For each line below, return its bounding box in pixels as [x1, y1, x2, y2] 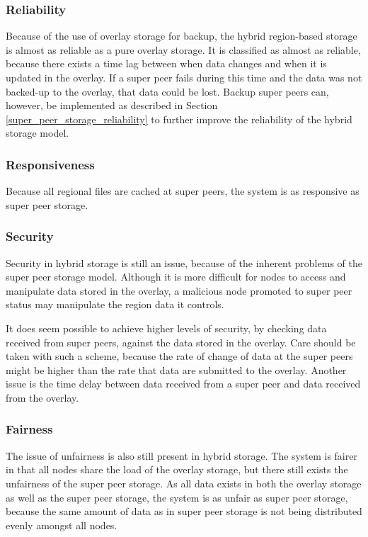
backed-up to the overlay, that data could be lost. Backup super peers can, [6, 84, 329, 98]
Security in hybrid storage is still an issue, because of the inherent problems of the [6, 255, 362, 270]
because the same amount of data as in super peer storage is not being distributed [6, 504, 362, 519]
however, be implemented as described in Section [6, 98, 218, 113]
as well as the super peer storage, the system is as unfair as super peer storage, [6, 490, 348, 504]
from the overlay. [6, 390, 79, 405]
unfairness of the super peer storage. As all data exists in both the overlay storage [6, 475, 362, 490]
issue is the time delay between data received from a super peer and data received [6, 376, 361, 391]
